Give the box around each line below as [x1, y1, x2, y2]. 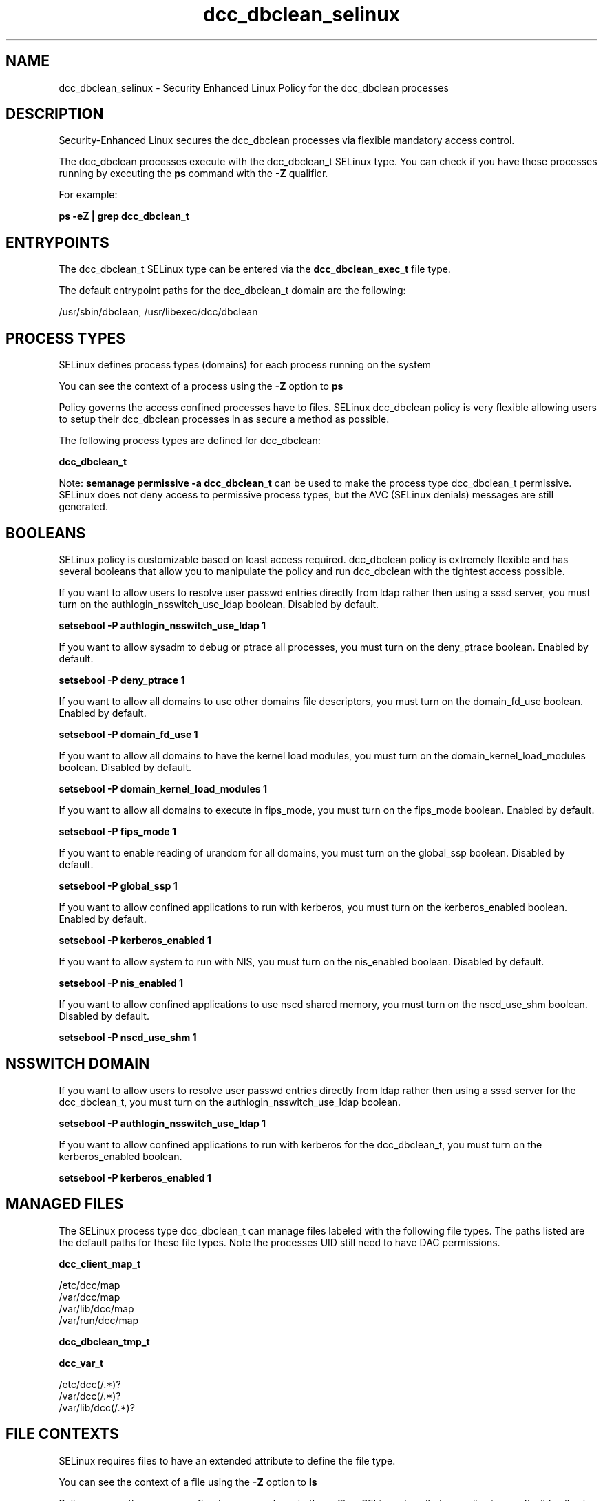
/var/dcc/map [59, 1290, 120, 1303]
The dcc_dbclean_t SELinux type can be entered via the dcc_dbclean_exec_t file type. [59, 263, 451, 275]
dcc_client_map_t [59, 1257, 141, 1270]
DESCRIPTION [6, 105, 104, 123]
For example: [59, 189, 118, 201]
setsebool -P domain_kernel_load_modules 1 [59, 782, 268, 795]
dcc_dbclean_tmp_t [59, 1335, 150, 1347]
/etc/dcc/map [59, 1279, 120, 1291]
